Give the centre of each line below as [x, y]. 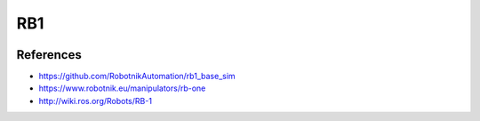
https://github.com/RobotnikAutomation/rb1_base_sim [137, 77]
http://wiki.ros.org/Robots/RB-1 [96, 101]
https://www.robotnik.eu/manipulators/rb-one [122, 88]
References [49, 55]
